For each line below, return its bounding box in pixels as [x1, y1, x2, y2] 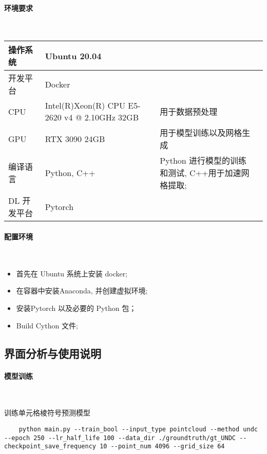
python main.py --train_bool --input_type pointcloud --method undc [18, 425, 258, 433]
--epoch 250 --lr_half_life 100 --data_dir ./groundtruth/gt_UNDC [4, 434, 236, 442]
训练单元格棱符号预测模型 [4, 407, 90, 418]
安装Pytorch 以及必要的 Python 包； [16, 302, 137, 313]
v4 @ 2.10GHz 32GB [64, 111, 139, 124]
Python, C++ [45, 166, 96, 179]
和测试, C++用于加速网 [160, 167, 250, 179]
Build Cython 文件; [16, 320, 78, 330]
